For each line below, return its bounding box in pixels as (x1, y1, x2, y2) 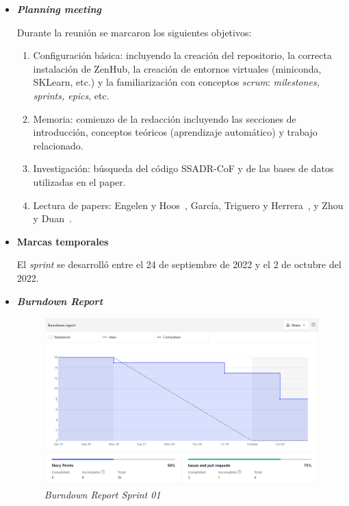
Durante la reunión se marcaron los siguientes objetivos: (16, 25, 252, 39)
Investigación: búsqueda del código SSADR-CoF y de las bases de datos (33, 161, 334, 176)
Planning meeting (16, 2, 101, 16)
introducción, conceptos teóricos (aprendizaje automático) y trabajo (33, 125, 318, 139)
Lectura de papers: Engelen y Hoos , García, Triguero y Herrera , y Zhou (33, 197, 344, 212)
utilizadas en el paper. (33, 174, 126, 189)
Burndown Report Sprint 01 (44, 487, 161, 501)
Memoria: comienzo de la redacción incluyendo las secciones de (33, 111, 296, 125)
